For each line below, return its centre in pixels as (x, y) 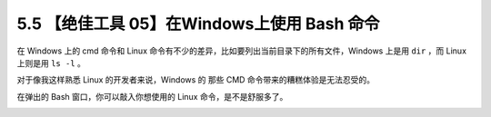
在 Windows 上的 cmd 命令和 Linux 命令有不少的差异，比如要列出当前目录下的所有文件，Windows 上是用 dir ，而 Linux (242, 51)
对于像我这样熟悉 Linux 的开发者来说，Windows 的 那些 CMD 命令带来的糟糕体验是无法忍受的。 (196, 80)
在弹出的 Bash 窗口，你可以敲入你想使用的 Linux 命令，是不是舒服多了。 (152, 96)
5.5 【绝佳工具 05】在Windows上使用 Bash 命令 (199, 24)
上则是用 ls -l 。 (51, 63)
